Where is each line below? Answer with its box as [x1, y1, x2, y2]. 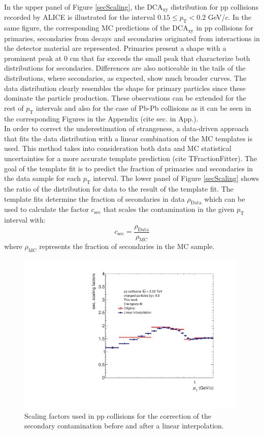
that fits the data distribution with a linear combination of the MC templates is [4, 133, 253, 143]
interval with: [4, 214, 46, 225]
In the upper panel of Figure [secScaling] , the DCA [4, 2, 163, 12]
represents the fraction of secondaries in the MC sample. [39, 241, 215, 252]
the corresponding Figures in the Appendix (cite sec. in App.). [4, 113, 199, 123]
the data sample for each [4, 173, 81, 183]
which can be [204, 193, 245, 204]
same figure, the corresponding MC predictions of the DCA [4, 22, 188, 33]
